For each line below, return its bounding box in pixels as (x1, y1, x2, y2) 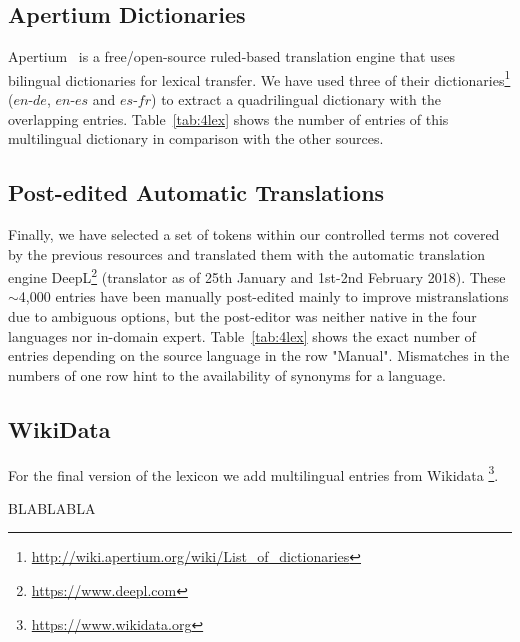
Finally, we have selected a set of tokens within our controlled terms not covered (8, 224, 500, 245)
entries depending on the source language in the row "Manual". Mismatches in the (8, 345, 510, 366)
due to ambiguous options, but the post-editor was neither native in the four (8, 306, 477, 327)
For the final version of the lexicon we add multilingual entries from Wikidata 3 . (8, 461, 499, 485)
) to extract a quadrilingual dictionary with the (151, 89, 441, 110)
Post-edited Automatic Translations (8, 177, 385, 208)
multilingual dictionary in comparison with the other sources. (8, 128, 384, 149)
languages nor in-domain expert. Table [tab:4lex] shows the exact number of (8, 325, 476, 346)
